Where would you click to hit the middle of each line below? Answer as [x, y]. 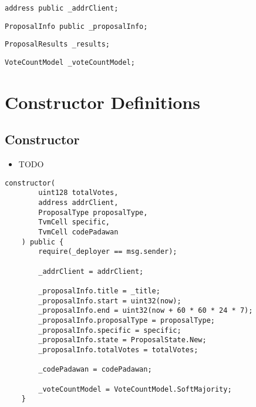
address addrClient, [78, 203]
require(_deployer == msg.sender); [108, 252]
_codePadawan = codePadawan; [95, 370]
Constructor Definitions [102, 102]
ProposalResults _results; [57, 44]
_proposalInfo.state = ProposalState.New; [122, 340]
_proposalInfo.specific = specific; [110, 330]
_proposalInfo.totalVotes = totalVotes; [118, 350]
